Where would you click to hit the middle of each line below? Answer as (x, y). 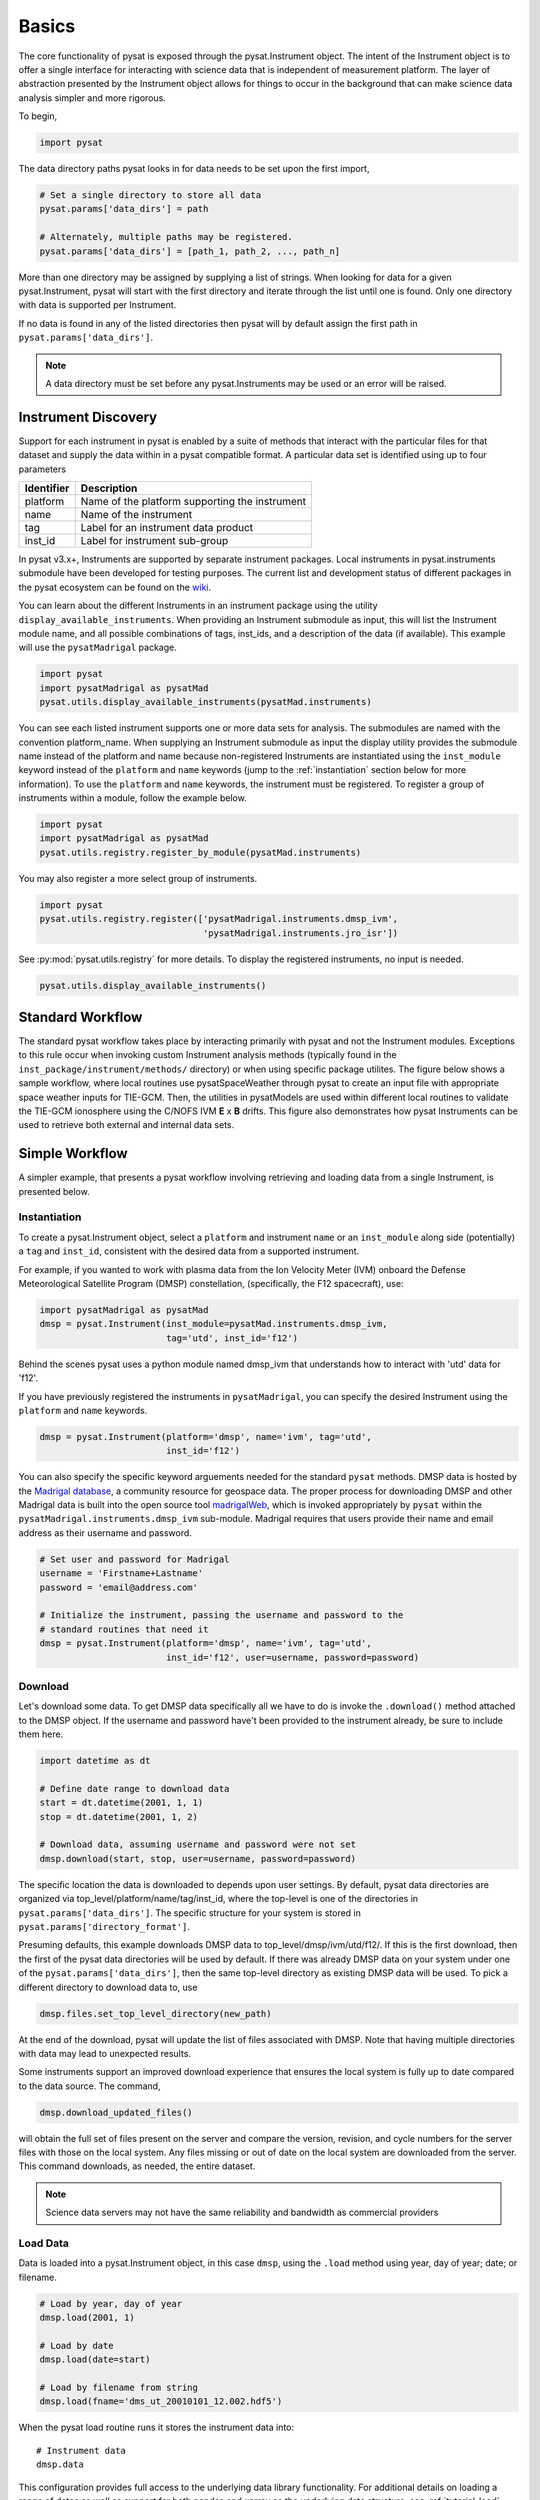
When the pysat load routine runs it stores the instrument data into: (156, 2427)
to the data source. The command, (89, 2086)
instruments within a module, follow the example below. (132, 798)
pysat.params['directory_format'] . (104, 1926)
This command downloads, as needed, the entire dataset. (137, 2166)
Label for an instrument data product (167, 528)
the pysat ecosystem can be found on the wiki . (115, 587)
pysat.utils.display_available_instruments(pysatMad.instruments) (205, 702)
